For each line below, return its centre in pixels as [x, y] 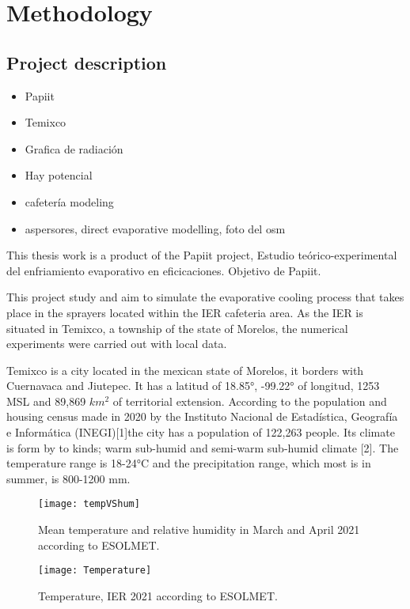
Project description [87, 62]
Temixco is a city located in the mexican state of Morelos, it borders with [185, 370]
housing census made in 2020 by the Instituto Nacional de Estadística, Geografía [202, 416]
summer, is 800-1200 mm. [68, 478]
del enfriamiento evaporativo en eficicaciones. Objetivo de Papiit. [164, 270]
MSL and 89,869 [46, 401]
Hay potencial [59, 175]
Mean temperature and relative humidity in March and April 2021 [199, 530]
